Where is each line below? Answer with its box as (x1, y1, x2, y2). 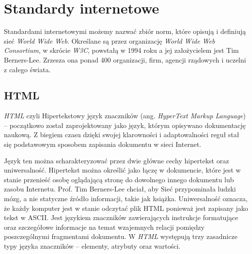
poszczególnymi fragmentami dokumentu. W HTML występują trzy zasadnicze (4, 231, 237, 241)
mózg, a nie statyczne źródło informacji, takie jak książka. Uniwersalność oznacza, (4, 193, 248, 204)
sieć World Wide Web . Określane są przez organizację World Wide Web (4, 35, 215, 46)
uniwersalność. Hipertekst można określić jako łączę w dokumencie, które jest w (4, 165, 241, 175)
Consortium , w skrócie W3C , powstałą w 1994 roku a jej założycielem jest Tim (4, 45, 239, 55)
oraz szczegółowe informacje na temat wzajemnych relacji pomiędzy (4, 222, 205, 232)
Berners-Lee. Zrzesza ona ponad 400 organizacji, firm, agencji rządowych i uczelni (4, 54, 246, 64)
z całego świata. (4, 64, 51, 74)
